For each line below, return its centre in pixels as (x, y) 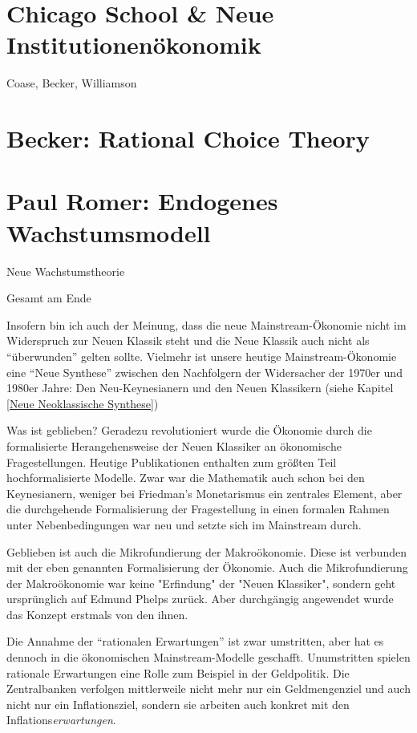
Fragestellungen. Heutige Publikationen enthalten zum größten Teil (172, 462)
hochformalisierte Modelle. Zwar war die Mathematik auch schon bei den (186, 478)
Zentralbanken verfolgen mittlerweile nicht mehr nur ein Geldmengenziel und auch (208, 688)
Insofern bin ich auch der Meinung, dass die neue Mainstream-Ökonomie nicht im (206, 324)
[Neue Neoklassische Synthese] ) (83, 403)
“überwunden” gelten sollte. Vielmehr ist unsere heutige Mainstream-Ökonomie (202, 356)
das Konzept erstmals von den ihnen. (97, 614)
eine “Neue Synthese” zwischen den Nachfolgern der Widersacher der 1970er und (204, 372)
